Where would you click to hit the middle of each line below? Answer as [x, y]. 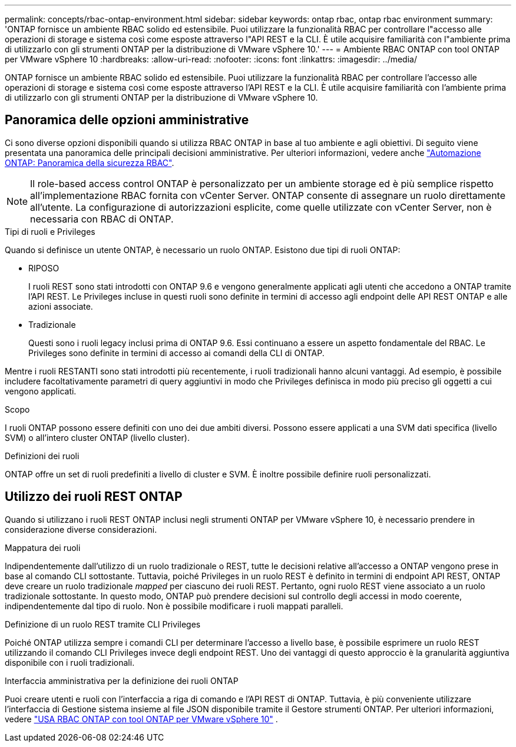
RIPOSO [44, 268]
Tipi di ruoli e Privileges [50, 231]
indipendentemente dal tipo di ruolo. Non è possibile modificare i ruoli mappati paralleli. [174, 606]
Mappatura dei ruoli [43, 547]
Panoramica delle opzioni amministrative [127, 120]
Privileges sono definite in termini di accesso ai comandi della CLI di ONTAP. [176, 353]
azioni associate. [61, 306]
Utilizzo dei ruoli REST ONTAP [94, 497]
